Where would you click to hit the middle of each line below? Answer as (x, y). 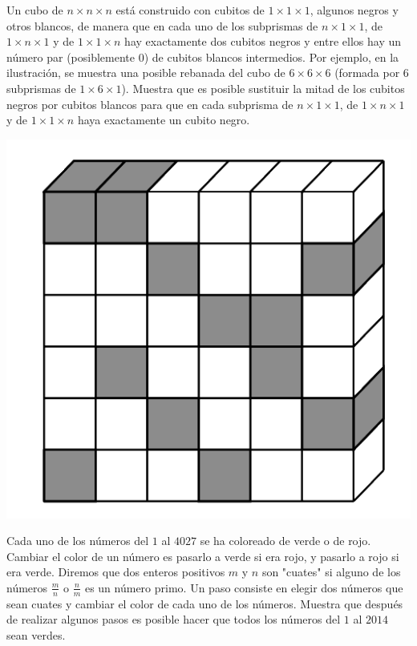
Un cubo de (35, 10)
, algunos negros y (354, 10)
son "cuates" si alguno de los (331, 572)
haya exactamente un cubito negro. (164, 120)
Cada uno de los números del (78, 541)
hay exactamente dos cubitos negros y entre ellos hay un (263, 41)
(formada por (367, 73)
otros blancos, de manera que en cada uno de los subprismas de (162, 25)
